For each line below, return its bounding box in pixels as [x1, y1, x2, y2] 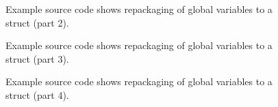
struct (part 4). [5, 87, 69, 102]
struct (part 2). [5, 15, 69, 29]
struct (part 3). [5, 51, 69, 65]
